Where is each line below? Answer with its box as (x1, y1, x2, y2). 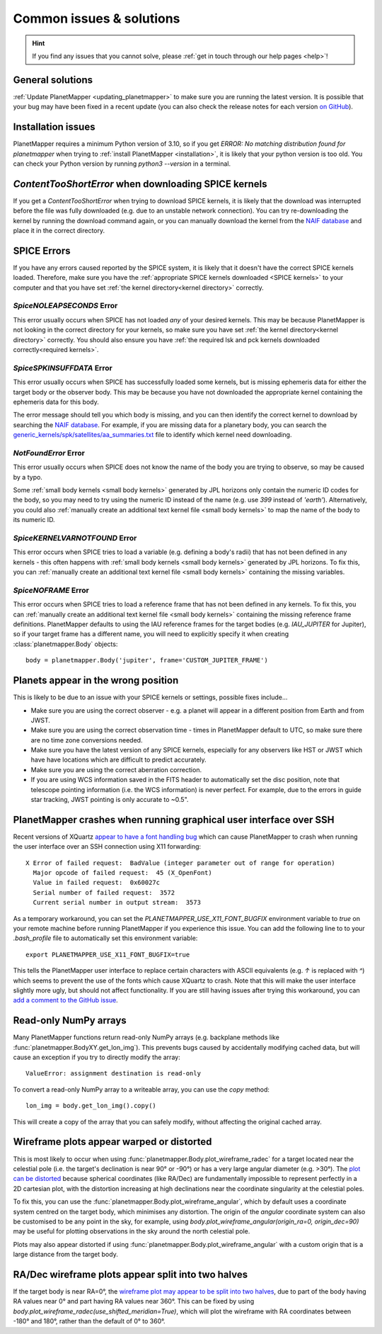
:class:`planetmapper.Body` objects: (13, 640, 118, 648)
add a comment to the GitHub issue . (13, 996, 118, 1005)
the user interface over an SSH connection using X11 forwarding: (13, 842, 202, 851)
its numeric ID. (13, 516, 56, 524)
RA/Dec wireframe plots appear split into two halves (13, 1268, 248, 1280)
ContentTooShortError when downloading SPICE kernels (13, 178, 268, 190)
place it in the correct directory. (13, 227, 105, 234)
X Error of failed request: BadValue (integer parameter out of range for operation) (25, 859, 335, 867)
